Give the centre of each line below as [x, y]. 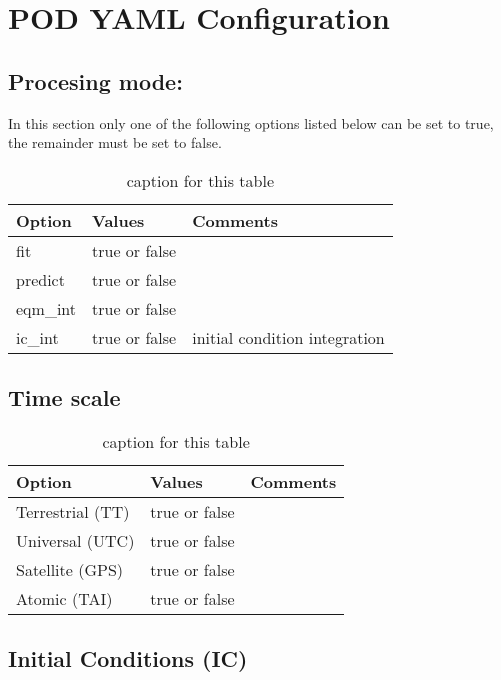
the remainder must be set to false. [115, 142]
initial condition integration [288, 337]
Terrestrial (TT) [73, 511]
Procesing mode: [95, 80]
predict [40, 279]
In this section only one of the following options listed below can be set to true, [251, 122]
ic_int [37, 337]
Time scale [64, 397]
